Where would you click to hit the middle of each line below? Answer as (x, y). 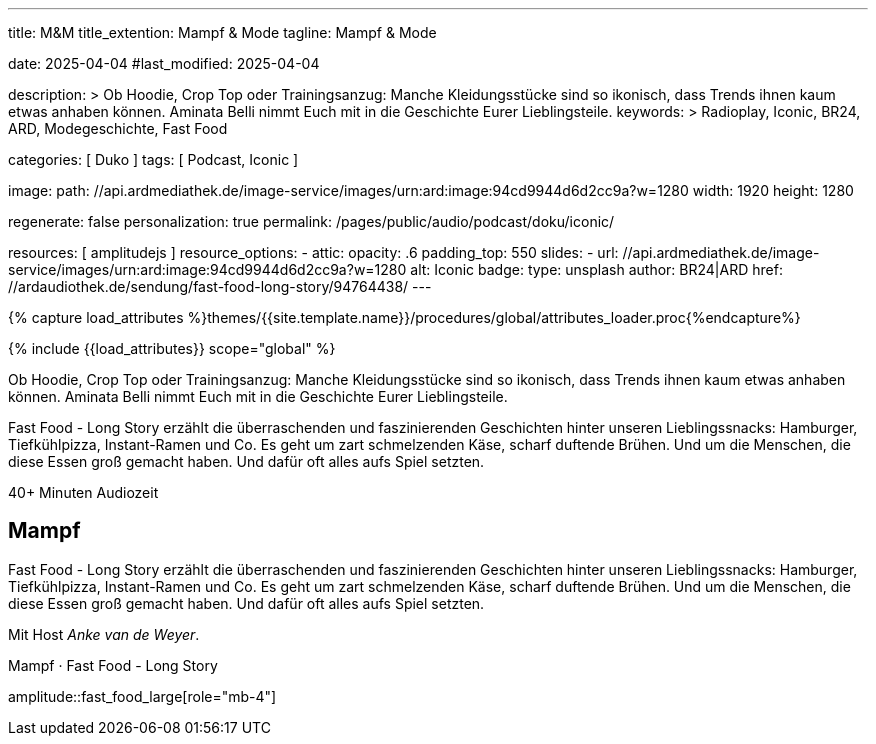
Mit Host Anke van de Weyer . (104, 634)
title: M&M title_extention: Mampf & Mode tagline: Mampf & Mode (222, 32)
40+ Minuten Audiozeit (83, 492)
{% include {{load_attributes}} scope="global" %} (172, 348)
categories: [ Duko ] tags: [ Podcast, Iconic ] (153, 159)
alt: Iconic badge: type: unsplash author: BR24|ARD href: (596, 269)
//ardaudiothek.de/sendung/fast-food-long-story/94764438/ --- (220, 286)
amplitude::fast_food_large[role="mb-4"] (142, 696)
